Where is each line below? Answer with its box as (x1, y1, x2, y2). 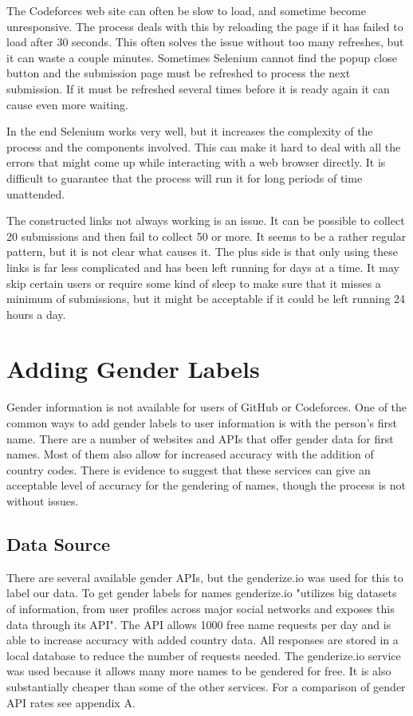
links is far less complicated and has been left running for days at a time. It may (6, 258, 399, 275)
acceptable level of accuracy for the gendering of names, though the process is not (6, 477, 406, 494)
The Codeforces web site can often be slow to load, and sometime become (6, 2, 366, 18)
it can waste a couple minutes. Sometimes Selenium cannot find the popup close (6, 49, 397, 65)
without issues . (6, 492, 79, 509)
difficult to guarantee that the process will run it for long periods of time (6, 169, 363, 186)
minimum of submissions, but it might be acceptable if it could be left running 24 (6, 290, 406, 307)
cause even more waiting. (6, 96, 128, 112)
